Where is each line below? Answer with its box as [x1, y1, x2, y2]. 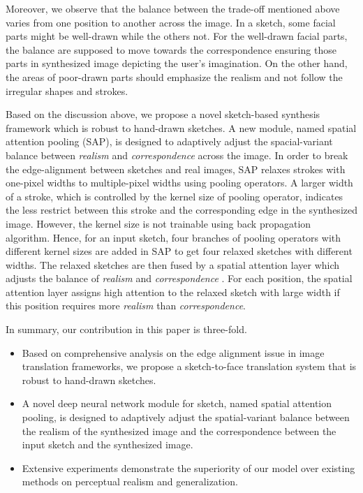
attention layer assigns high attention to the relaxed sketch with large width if [6, 284, 340, 299]
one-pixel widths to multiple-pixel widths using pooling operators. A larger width [6, 175, 353, 190]
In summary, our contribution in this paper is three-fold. [6, 322, 247, 337]
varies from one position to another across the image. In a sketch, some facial [6, 15, 336, 29]
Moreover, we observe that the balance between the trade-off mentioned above [6, 1, 340, 15]
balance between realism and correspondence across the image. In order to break [6, 147, 348, 162]
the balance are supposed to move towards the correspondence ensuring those [6, 42, 336, 57]
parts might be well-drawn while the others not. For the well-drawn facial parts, [6, 29, 348, 43]
